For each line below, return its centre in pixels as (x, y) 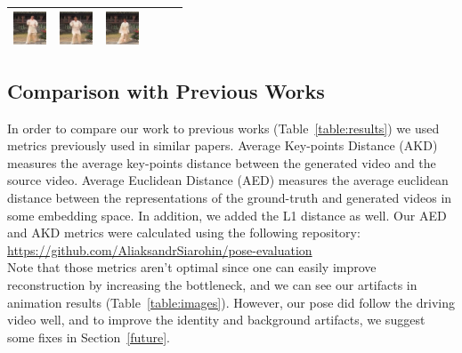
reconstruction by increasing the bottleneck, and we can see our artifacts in (212, 284)
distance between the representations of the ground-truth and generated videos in (230, 197)
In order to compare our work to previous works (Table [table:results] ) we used (223, 128)
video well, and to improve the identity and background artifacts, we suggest (216, 320)
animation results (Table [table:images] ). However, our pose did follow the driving (231, 302)
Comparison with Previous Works (166, 90)
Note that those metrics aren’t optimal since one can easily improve (192, 267)
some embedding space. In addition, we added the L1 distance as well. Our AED (227, 215)
